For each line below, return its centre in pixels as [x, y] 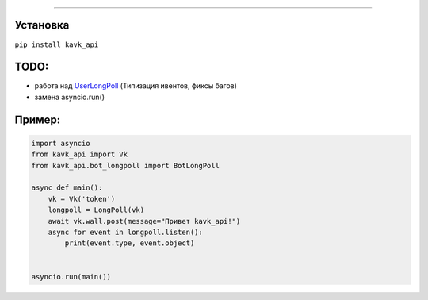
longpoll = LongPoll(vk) [96, 210]
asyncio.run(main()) [71, 277]
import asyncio [61, 143]
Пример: [38, 119]
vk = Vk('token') [82, 199]
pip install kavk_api [57, 44]
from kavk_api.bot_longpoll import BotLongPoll [125, 165]
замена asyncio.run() [69, 97]
